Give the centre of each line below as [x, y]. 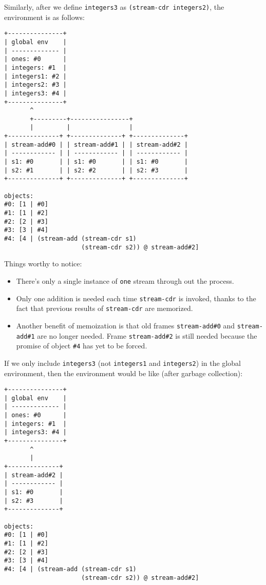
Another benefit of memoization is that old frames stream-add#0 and [126, 325]
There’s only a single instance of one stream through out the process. [125, 280]
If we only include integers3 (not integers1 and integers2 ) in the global [122, 363]
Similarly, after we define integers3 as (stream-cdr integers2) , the [114, 7]
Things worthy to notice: [43, 264]
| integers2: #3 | [35, 85]
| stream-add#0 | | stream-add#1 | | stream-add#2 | [96, 144]
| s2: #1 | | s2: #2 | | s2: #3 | [96, 170]
